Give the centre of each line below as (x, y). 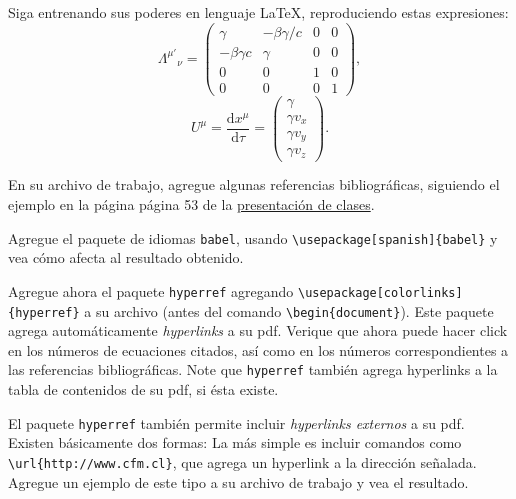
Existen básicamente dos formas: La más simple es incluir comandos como (235, 442)
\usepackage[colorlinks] (380, 292)
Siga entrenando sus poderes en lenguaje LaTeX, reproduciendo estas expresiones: (258, 12)
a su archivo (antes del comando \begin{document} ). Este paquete (289, 310)
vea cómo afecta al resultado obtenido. (126, 257)
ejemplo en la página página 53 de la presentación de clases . (191, 204)
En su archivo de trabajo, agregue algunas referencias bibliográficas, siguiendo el (254, 184)
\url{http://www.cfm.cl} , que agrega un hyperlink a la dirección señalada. (242, 461)
